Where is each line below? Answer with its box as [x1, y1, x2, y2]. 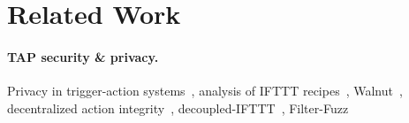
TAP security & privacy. [7, 47, 159, 65]
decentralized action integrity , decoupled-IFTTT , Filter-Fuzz [7, 98, 349, 117]
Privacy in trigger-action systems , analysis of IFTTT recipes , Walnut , [7, 81, 403, 100]
